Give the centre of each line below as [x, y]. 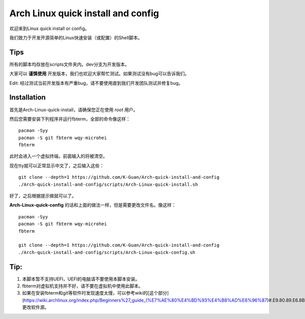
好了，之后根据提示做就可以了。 [43, 196]
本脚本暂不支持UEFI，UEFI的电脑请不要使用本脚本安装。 [81, 279]
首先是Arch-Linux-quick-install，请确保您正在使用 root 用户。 [74, 110]
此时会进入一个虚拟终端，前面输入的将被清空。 [58, 156]
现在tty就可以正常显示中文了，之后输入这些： [57, 166]
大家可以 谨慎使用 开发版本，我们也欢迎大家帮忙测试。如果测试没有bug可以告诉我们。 [99, 74]
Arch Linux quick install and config [84, 13]
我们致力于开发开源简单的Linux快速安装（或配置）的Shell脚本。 [76, 38]
